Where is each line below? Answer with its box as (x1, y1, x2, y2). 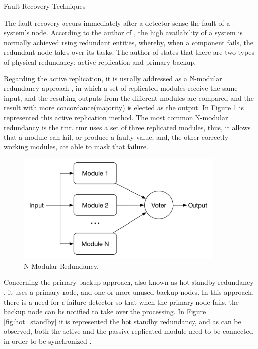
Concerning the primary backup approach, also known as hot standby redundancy (4, 277, 254, 287)
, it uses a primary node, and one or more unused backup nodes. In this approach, (4, 287, 254, 297)
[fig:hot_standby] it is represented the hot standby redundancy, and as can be (4, 316, 241, 326)
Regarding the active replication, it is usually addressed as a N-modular (4, 73, 222, 83)
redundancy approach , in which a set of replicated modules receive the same (4, 83, 238, 93)
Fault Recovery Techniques (4, 1, 86, 11)
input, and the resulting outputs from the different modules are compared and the (4, 92, 254, 103)
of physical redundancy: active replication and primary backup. (4, 56, 196, 67)
